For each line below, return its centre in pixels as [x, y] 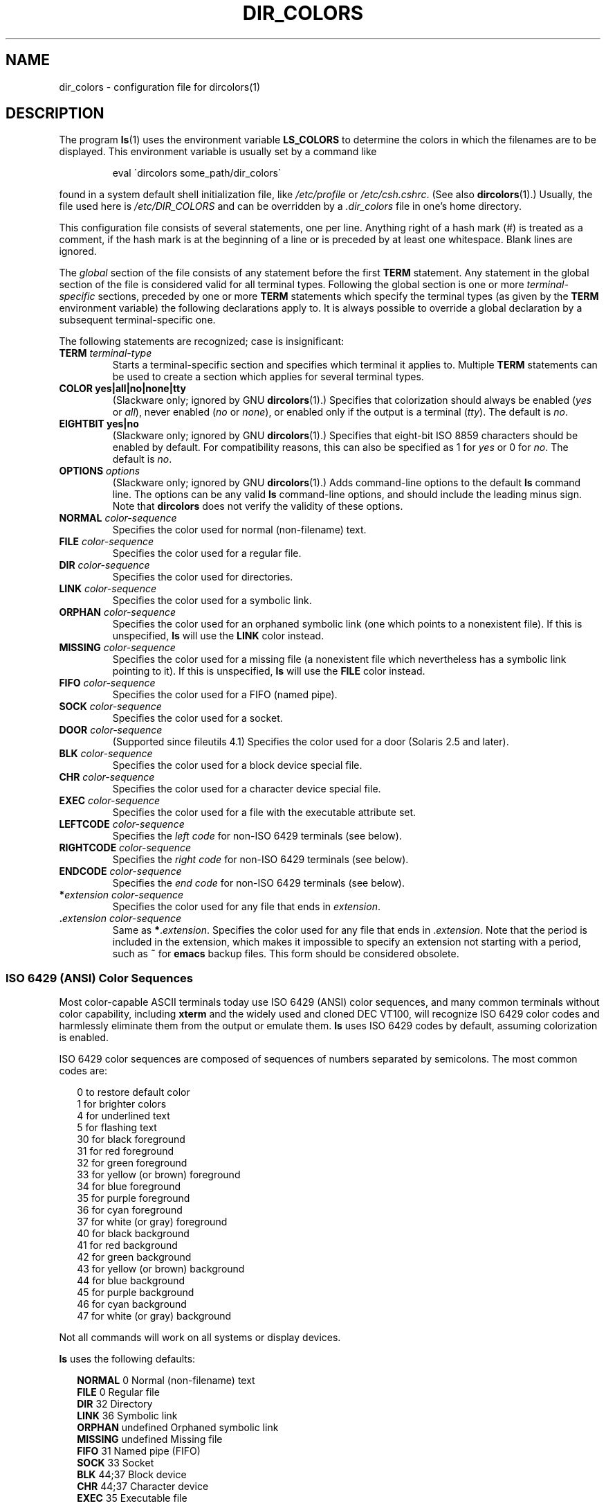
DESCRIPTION [55, 114]
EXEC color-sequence [110, 801]
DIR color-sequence [104, 565]
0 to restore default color [134, 1092]
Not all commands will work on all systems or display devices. [200, 1338]
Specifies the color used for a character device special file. [247, 789]
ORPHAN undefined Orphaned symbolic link [178, 1428]
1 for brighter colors [122, 1104]
